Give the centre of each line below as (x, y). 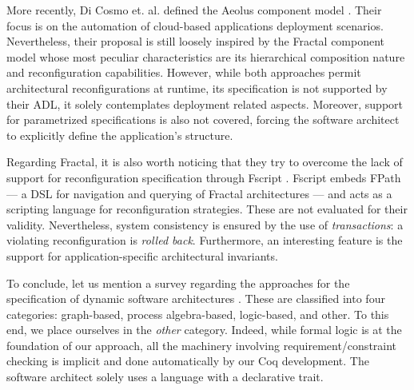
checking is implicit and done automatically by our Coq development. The (188, 361)
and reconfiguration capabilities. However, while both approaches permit (184, 72)
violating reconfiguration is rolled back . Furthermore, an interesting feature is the (205, 240)
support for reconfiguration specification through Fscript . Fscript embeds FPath (204, 177)
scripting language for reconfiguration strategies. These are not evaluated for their (207, 209)
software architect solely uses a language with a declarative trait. (165, 377)
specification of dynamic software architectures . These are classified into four (196, 298)
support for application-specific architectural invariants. (142, 255)
